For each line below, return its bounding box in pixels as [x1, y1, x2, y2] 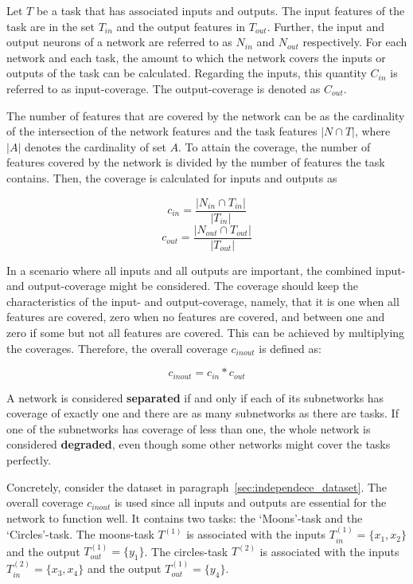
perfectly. [6, 452, 52, 468]
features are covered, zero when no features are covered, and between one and [6, 308, 385, 325]
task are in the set [6, 18, 95, 34]
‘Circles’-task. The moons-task [6, 526, 154, 543]
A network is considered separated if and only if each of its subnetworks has [6, 389, 384, 406]
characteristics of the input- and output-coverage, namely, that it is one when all [6, 292, 399, 309]
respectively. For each [302, 33, 407, 50]
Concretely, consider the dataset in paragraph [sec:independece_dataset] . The [6, 478, 388, 495]
